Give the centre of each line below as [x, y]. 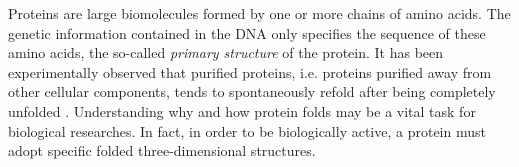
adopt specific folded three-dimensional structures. [162, 150]
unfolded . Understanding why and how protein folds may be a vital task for [242, 110]
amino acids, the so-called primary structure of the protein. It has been [226, 52]
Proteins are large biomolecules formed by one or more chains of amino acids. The [259, 13]
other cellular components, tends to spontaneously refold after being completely [252, 91]
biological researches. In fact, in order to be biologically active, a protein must [247, 130]
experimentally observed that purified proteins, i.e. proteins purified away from [250, 71]
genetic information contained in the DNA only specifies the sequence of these [247, 32]
